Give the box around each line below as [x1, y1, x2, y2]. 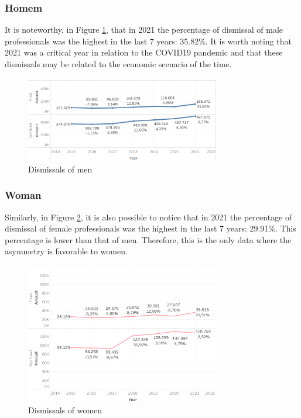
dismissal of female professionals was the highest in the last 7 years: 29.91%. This [5, 222, 296, 234]
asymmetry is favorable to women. [5, 245, 128, 257]
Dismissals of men [28, 163, 93, 175]
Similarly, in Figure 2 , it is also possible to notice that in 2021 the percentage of [5, 210, 292, 223]
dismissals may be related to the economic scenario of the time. [5, 58, 232, 70]
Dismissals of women [28, 404, 102, 416]
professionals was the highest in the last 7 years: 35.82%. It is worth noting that [5, 34, 292, 47]
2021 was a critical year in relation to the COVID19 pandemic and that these [5, 46, 283, 58]
